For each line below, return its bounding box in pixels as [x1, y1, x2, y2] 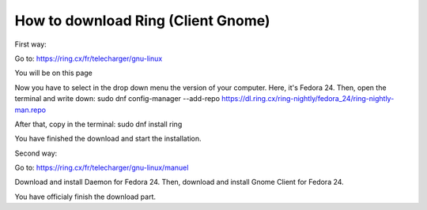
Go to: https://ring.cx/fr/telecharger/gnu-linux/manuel [14, 163, 189, 173]
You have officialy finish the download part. [14, 192, 156, 201]
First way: [14, 39, 47, 49]
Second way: [14, 148, 58, 158]
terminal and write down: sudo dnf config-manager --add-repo [14, 94, 221, 103]
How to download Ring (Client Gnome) [14, 12, 270, 29]
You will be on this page [14, 68, 93, 78]
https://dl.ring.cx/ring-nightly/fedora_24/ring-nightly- [221, 94, 395, 103]
